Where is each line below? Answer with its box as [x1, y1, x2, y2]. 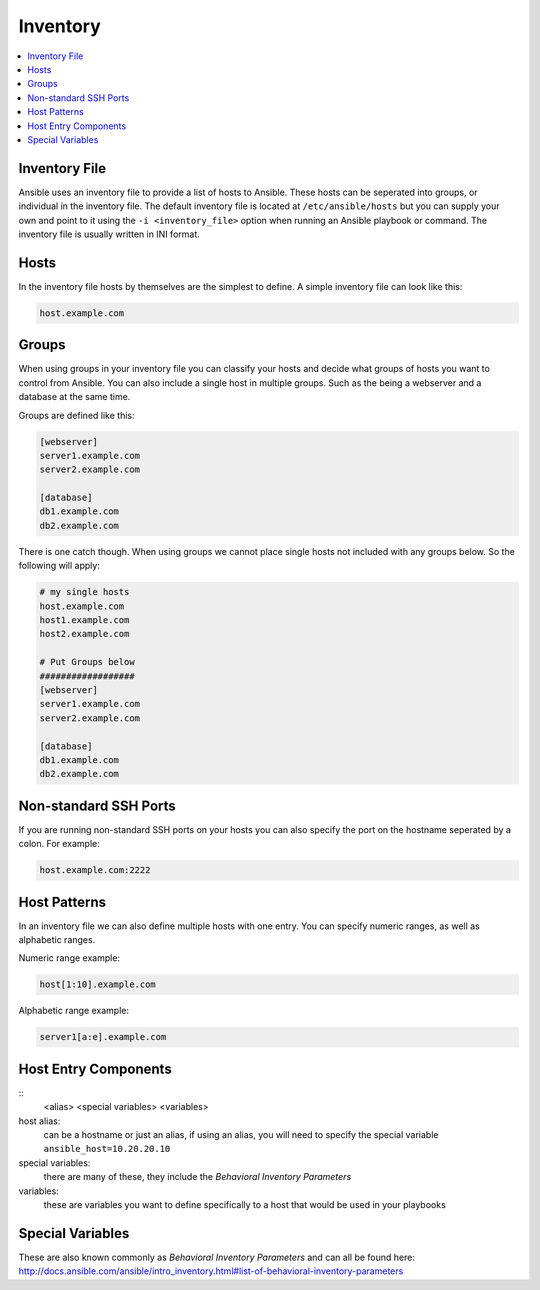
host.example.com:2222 [39, 865, 151, 876]
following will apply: [18, 560, 100, 572]
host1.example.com [39, 615, 130, 625]
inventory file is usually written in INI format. [18, 228, 200, 240]
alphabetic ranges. [18, 934, 96, 946]
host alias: [18, 1115, 61, 1127]
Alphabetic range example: [18, 1005, 130, 1017]
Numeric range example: [18, 952, 120, 964]
